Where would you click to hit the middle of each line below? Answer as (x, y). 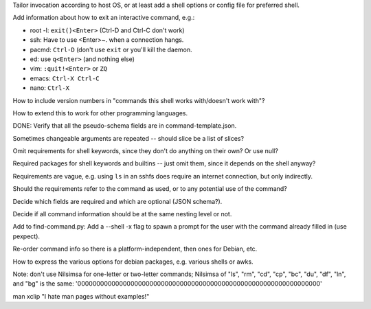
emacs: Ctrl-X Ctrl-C (65, 78)
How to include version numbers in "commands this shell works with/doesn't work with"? (139, 100)
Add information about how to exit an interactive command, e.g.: (104, 18)
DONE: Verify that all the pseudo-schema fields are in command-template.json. (125, 126)
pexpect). (26, 236)
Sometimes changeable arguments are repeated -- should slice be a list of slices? (128, 138)
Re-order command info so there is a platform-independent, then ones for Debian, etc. (135, 249)
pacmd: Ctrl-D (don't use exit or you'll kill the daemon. (111, 49)
